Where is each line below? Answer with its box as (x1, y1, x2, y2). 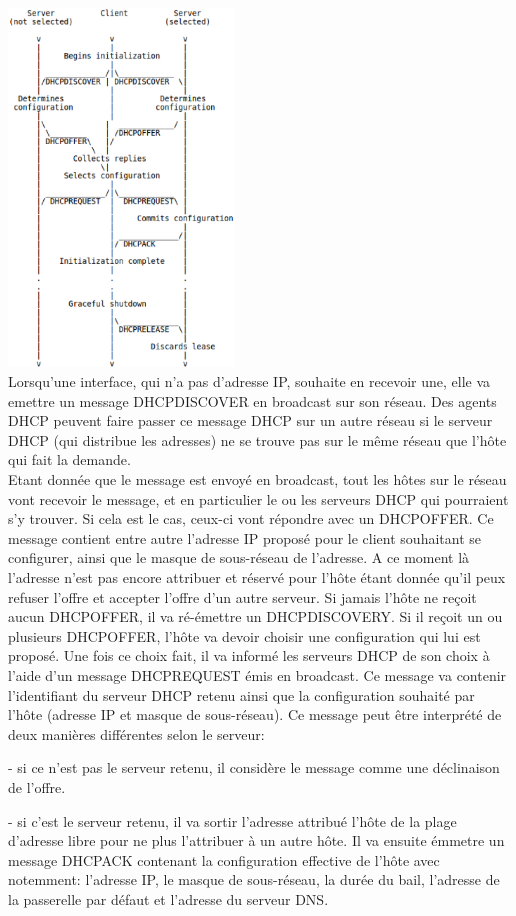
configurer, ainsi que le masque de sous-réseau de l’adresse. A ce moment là (8, 547, 470, 568)
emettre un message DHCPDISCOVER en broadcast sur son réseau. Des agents (8, 390, 497, 411)
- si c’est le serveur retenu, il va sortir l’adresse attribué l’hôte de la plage (8, 810, 457, 831)
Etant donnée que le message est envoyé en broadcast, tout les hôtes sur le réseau (8, 469, 507, 490)
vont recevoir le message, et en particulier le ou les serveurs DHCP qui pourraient (8, 488, 509, 509)
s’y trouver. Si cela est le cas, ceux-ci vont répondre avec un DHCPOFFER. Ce (8, 508, 494, 529)
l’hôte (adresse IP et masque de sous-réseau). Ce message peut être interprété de (8, 704, 502, 725)
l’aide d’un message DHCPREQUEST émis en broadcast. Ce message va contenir (8, 664, 507, 685)
